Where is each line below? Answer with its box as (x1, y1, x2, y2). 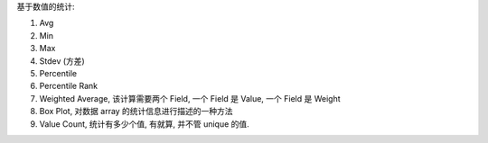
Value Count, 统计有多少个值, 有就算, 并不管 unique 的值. (39, 118, 250, 130)
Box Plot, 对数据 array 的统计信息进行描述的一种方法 (39, 106, 234, 117)
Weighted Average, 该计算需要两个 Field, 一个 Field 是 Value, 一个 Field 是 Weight (39, 93, 341, 103)
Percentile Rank (39, 81, 99, 92)
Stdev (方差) (39, 55, 85, 67)
